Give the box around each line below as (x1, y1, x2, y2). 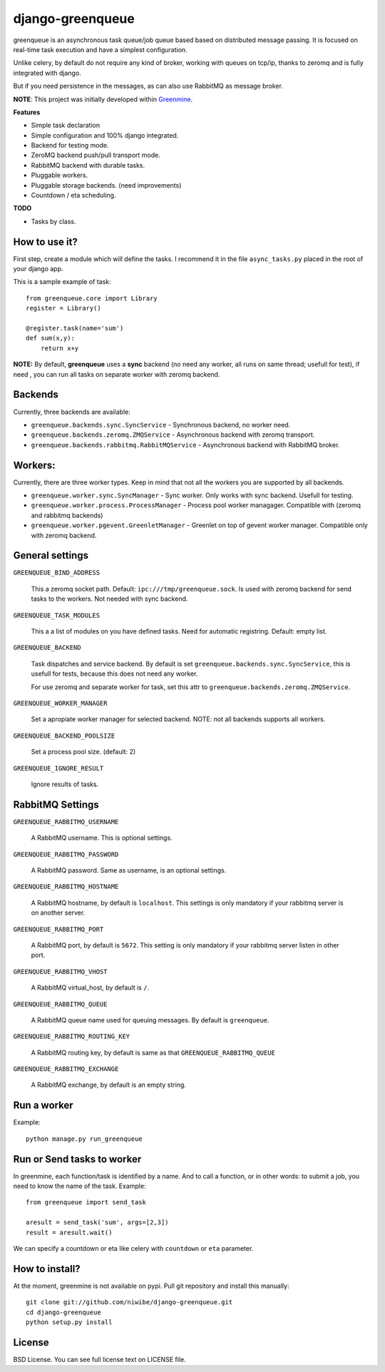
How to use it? (13, 235, 78, 248)
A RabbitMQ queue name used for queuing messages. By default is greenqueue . (31, 1015, 270, 1024)
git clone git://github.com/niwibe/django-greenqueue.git (26, 1299, 233, 1306)
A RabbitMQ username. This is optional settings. (31, 833, 173, 842)
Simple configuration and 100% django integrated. (31, 131, 179, 139)
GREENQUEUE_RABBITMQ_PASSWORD (13, 850, 119, 858)
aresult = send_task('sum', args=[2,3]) (26, 1219, 169, 1226)
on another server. (31, 908, 86, 917)
